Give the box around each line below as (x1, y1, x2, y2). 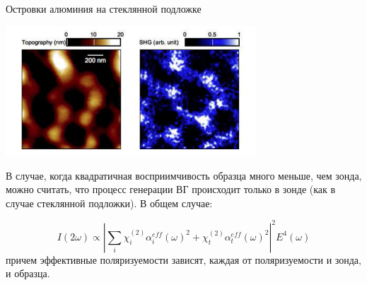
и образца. (6, 266, 50, 281)
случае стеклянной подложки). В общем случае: (6, 195, 213, 210)
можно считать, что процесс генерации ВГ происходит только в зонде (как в (6, 182, 336, 197)
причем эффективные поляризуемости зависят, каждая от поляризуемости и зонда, (6, 252, 361, 267)
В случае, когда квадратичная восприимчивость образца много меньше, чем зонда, (6, 168, 362, 182)
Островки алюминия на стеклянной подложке (6, 1, 202, 16)
